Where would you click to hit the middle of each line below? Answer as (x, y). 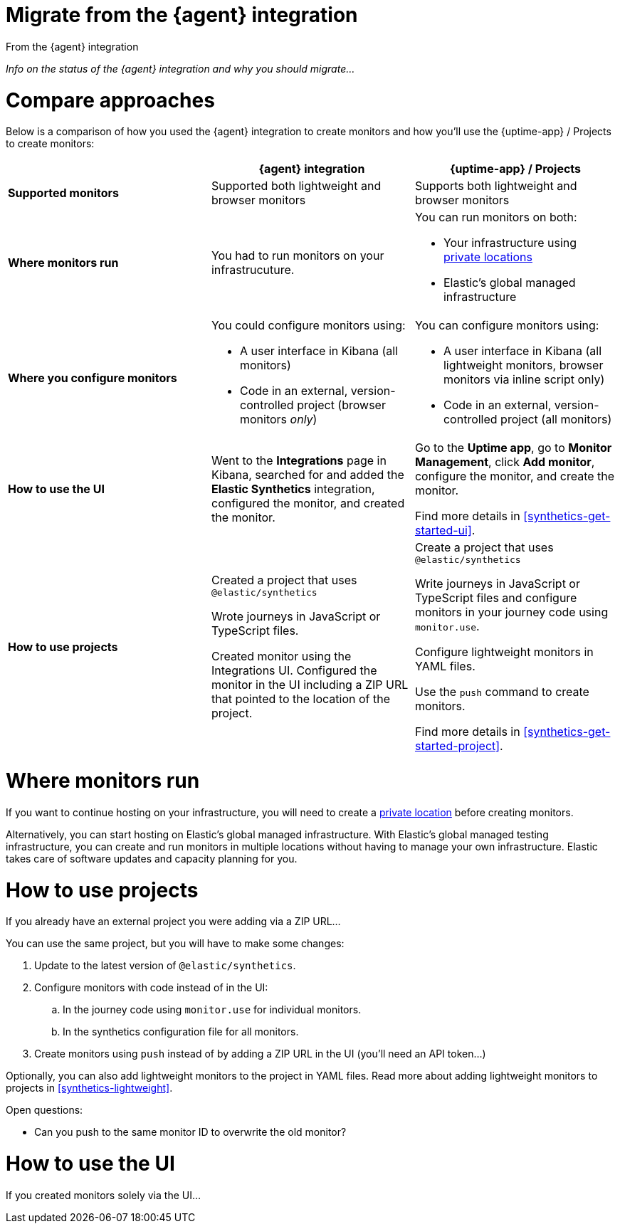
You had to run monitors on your (298, 256)
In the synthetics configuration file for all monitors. (181, 1032)
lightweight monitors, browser (523, 365)
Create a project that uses (484, 548)
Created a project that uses (284, 580)
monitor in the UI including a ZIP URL (310, 685)
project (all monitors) (556, 420)
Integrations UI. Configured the (294, 671)
